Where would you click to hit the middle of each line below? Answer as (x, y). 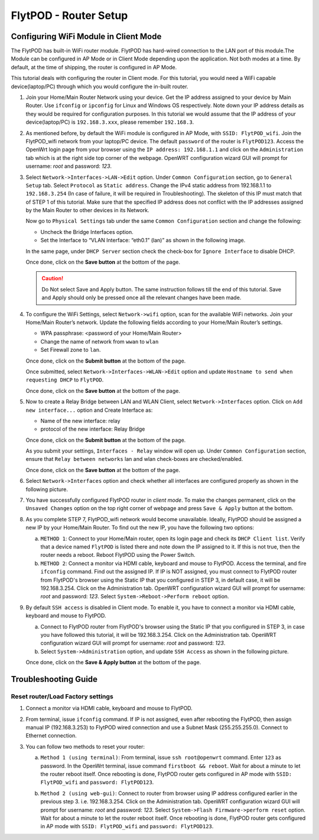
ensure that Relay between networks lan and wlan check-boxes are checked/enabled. (134, 459)
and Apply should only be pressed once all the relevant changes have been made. (141, 298)
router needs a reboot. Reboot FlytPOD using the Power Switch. (118, 555)
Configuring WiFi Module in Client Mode (86, 36)
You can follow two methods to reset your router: (85, 746)
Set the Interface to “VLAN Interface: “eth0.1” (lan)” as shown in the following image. (143, 241)
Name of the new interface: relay (80, 421)
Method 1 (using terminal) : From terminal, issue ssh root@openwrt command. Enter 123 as (161, 758)
